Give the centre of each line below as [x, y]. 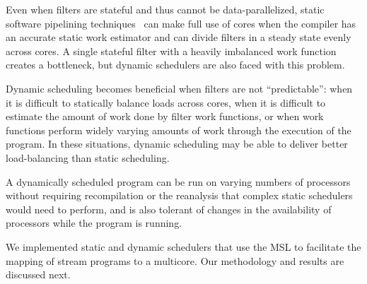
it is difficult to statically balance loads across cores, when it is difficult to [166, 102]
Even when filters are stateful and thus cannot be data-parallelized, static [165, 9]
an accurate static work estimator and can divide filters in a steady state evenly [179, 37]
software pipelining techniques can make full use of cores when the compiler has [181, 23]
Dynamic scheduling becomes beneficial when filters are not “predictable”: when [179, 88]
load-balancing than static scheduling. [88, 157]
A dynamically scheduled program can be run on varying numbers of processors [178, 181]
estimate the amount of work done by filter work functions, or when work [165, 116]
